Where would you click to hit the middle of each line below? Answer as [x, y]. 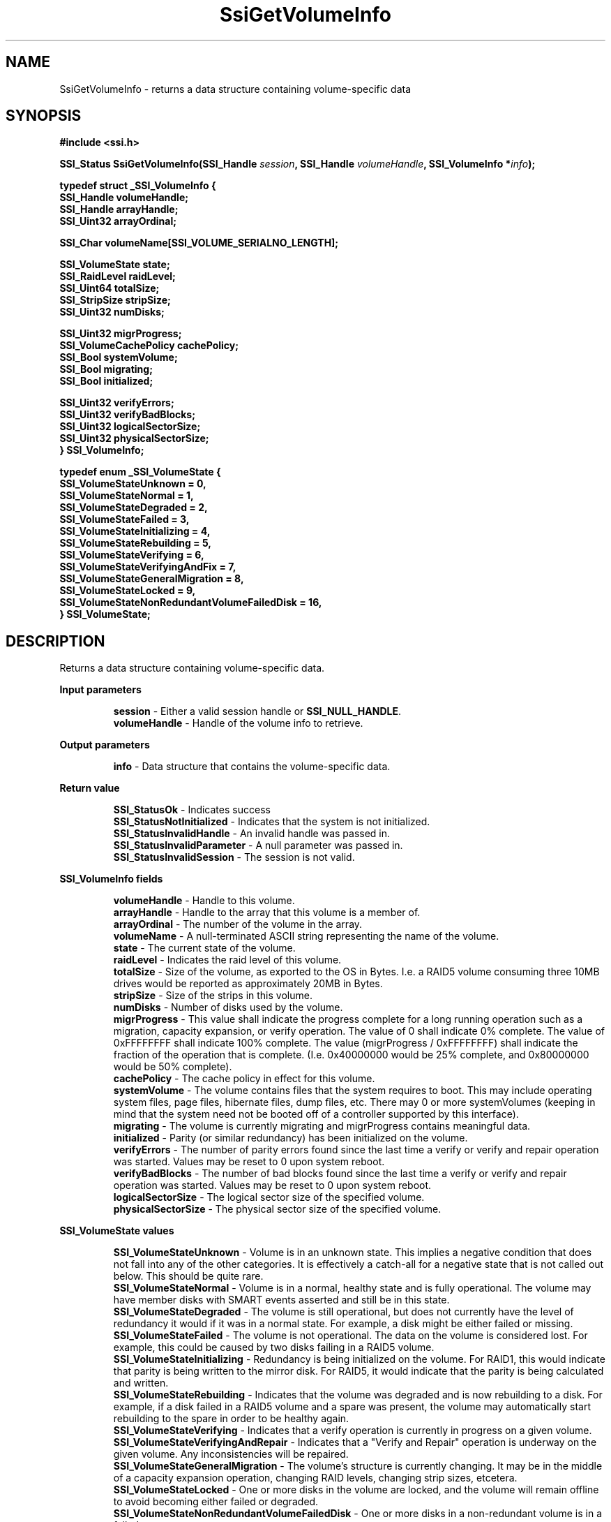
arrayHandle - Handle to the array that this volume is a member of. [267, 913]
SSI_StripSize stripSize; [115, 300]
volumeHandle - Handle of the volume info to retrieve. [238, 723]
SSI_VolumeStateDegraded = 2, [134, 508]
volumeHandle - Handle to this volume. [204, 901]
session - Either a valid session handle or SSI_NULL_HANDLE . [257, 711]
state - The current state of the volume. [204, 948]
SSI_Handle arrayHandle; [119, 209]
